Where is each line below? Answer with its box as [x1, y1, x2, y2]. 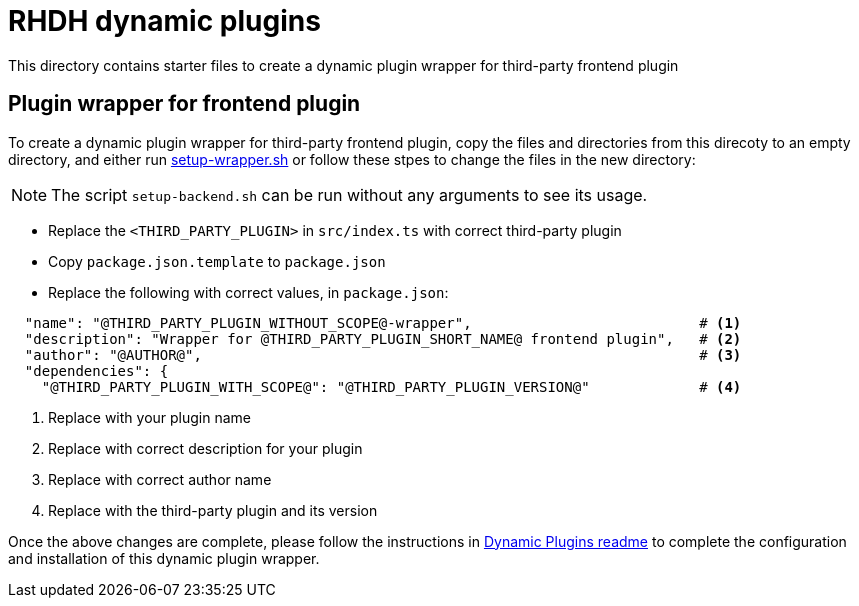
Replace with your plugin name [48, 408, 251, 426]
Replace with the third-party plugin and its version [48, 501, 378, 519]
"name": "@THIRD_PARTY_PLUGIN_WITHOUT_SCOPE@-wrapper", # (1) [24, 314, 742, 331]
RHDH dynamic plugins [8, 4, 321, 38]
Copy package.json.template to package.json [48, 252, 386, 270]
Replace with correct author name [48, 470, 272, 488]
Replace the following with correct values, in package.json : [48, 283, 449, 301]
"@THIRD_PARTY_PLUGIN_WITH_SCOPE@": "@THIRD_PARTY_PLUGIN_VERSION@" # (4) [41, 378, 742, 395]
